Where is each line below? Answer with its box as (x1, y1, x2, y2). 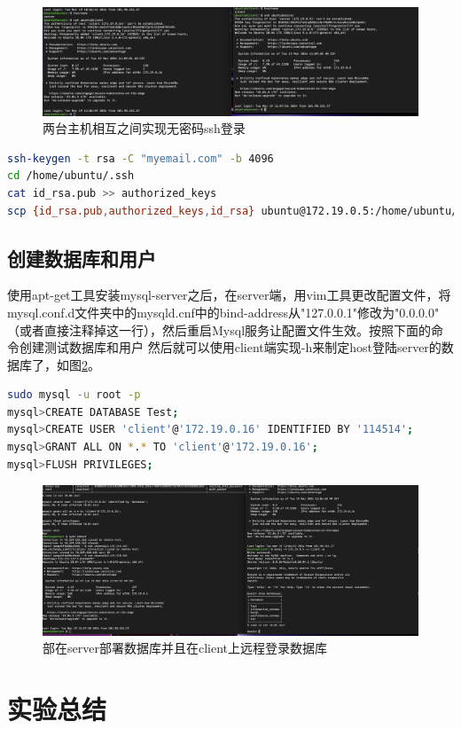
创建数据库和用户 (7, 244, 156, 271)
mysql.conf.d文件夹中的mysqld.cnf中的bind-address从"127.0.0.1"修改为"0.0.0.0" (7, 302, 440, 321)
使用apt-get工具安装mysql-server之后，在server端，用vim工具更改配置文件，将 (7, 286, 451, 304)
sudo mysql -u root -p (7, 388, 141, 402)
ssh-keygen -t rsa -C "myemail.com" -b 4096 (7, 152, 274, 165)
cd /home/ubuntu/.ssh (7, 169, 135, 183)
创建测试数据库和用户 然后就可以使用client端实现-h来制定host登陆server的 (19, 338, 441, 357)
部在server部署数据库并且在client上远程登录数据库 (43, 639, 327, 657)
